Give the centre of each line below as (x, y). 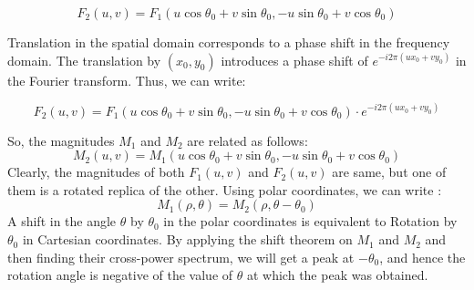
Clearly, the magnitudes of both (96, 172)
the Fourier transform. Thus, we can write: (127, 80)
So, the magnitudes (61, 140)
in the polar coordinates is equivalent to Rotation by (310, 221)
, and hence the (422, 257)
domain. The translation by (84, 60)
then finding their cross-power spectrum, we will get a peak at (181, 257)
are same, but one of (389, 172)
